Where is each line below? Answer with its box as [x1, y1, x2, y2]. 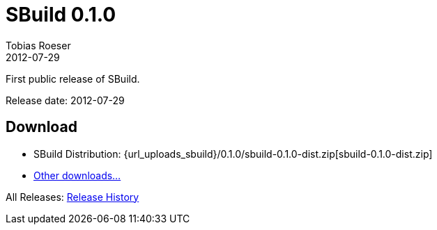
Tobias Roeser [6, 39, 71, 51]
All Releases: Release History [6, 190, 139, 203]
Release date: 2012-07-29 [6, 94, 125, 106]
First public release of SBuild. [6, 72, 140, 85]
